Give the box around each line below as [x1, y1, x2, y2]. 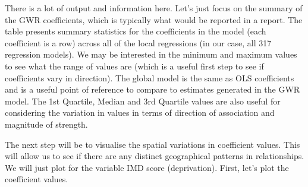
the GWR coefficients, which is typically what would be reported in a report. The [5, 13, 303, 26]
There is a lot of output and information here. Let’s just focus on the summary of [5, 2, 303, 14]
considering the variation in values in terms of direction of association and [5, 106, 275, 119]
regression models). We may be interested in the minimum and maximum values [5, 48, 297, 61]
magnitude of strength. [5, 118, 88, 130]
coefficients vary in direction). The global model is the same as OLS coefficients [5, 71, 294, 84]
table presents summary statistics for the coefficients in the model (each [5, 25, 266, 37]
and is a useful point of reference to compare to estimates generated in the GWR [5, 83, 300, 96]
